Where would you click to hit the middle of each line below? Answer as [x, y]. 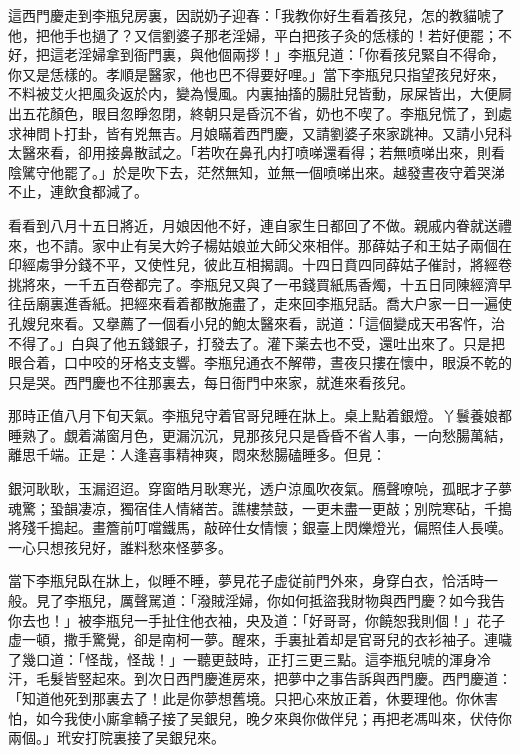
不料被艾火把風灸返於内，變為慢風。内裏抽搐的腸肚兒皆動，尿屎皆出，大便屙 [260, 93]
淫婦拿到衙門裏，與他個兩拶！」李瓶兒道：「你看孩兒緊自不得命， [291, 54]
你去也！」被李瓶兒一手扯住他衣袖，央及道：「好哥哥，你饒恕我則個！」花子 [256, 619]
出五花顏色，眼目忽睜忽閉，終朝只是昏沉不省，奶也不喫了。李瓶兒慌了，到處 [260, 112]
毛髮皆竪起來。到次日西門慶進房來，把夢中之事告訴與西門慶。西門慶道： [273, 678]
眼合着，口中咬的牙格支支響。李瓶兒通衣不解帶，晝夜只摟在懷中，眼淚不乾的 [260, 362]
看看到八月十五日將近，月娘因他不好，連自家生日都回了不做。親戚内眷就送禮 [260, 224]
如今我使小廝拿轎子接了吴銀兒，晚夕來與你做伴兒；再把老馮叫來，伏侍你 [273, 717]
